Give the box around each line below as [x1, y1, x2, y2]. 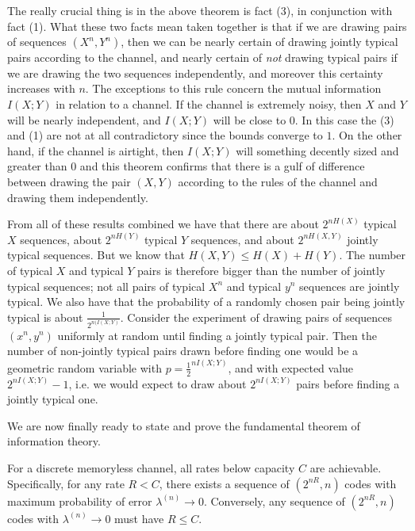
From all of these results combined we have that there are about [7, 216, 319, 232]
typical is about [7, 308, 83, 325]
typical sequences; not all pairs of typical [7, 277, 206, 294]
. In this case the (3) [294, 111, 394, 128]
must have [114, 510, 164, 526]
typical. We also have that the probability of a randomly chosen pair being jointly [7, 293, 405, 310]
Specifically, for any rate [7, 475, 125, 491]
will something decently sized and [236, 142, 399, 159]
